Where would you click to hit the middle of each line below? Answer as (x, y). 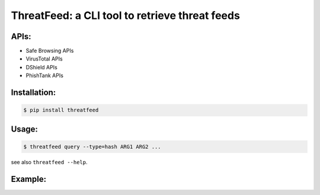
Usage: (25, 129)
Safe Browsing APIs (50, 51)
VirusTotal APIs (44, 59)
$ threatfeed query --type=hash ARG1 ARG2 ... (92, 146)
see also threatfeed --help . (49, 162)
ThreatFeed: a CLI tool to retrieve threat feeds (125, 15)
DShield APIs (41, 67)
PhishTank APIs (44, 76)
